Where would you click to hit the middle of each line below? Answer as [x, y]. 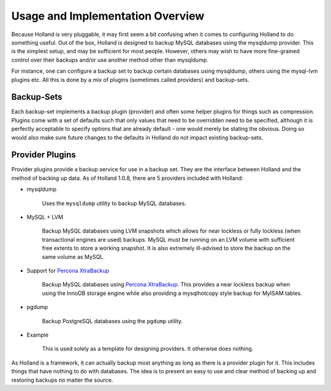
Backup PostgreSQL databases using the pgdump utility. [112, 321]
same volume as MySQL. [74, 256]
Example [38, 335]
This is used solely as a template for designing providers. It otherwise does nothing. [148, 349]
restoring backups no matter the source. [62, 380]
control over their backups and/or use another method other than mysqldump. [110, 60]
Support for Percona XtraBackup [68, 270]
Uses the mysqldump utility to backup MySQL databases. [114, 203]
